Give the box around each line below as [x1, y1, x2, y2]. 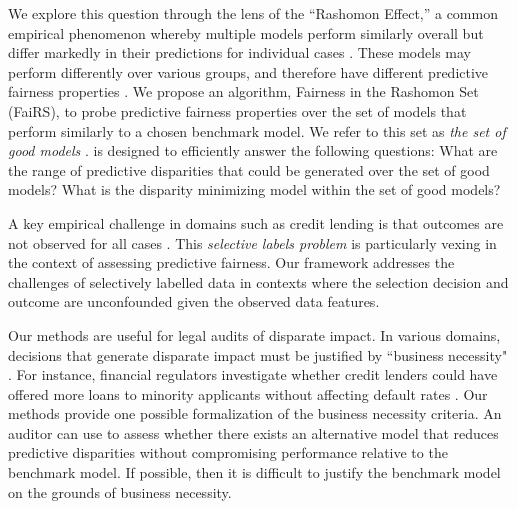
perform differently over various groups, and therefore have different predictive [8, 61, 489, 82]
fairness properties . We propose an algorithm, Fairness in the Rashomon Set [8, 81, 479, 102]
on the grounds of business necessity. [8, 481, 232, 502]
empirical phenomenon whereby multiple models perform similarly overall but [8, 22, 484, 43]
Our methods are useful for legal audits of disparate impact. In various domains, [8, 324, 501, 345]
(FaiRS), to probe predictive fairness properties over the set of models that [8, 100, 467, 121]
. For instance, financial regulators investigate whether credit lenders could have [8, 364, 498, 385]
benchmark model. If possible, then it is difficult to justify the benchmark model [8, 462, 501, 483]
